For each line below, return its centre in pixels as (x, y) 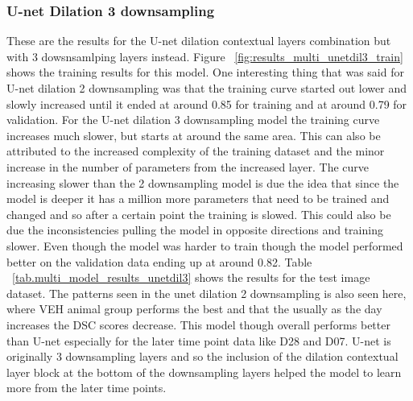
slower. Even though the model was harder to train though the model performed (205, 245)
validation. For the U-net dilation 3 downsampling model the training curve (193, 120)
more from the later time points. (87, 388)
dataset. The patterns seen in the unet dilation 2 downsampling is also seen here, (206, 293)
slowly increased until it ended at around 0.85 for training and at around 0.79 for (207, 103)
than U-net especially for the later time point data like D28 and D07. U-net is (199, 340)
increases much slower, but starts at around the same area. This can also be (194, 135)
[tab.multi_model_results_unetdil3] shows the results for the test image (191, 277)
